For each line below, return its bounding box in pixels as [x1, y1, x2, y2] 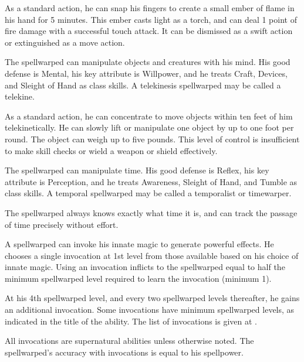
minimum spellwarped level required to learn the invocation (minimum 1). [5, 272, 272, 284]
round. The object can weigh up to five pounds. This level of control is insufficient [5, 132, 300, 145]
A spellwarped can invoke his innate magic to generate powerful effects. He [5, 238, 274, 250]
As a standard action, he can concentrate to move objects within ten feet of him [5, 110, 293, 122]
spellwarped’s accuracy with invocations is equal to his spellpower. [5, 346, 244, 358]
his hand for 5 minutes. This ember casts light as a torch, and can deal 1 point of [5, 13, 297, 25]
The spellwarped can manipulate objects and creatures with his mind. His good [5, 56, 291, 68]
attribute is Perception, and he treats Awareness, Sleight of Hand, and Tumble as [5, 175, 298, 187]
